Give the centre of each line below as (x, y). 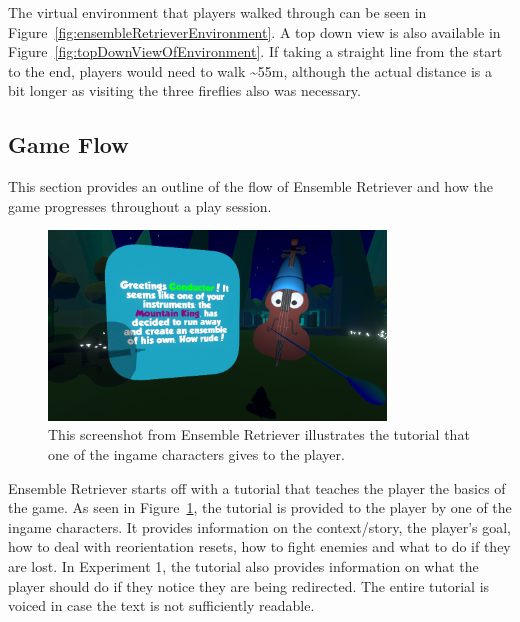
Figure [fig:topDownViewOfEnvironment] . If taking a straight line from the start (255, 51)
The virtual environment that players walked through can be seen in (217, 12)
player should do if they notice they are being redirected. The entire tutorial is (249, 585)
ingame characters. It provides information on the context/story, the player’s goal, (259, 526)
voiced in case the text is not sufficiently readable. (161, 605)
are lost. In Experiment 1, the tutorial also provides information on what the (243, 566)
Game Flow (68, 144)
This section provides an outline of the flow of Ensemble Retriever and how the (250, 186)
